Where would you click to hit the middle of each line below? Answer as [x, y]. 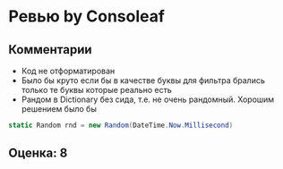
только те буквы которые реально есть [96, 90]
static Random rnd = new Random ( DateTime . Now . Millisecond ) [121, 125]
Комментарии [50, 50]
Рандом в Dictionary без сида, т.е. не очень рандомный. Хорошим [148, 99]
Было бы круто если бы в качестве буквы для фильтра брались [143, 80]
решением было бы [59, 109]
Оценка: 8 [38, 153]
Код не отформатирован [68, 71]
